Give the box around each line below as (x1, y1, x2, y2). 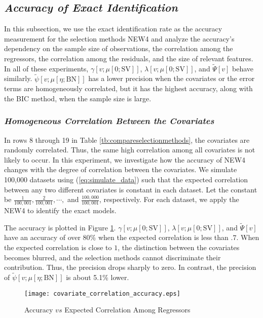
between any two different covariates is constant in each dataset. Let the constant (4, 184, 257, 194)
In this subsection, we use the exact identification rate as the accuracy (4, 23, 222, 34)
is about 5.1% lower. (66, 272, 129, 282)
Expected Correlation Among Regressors (64, 304, 191, 315)
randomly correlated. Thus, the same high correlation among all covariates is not (4, 144, 255, 155)
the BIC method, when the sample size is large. (4, 93, 152, 103)
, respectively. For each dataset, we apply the (99, 194, 239, 205)
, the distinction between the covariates (118, 242, 240, 252)
